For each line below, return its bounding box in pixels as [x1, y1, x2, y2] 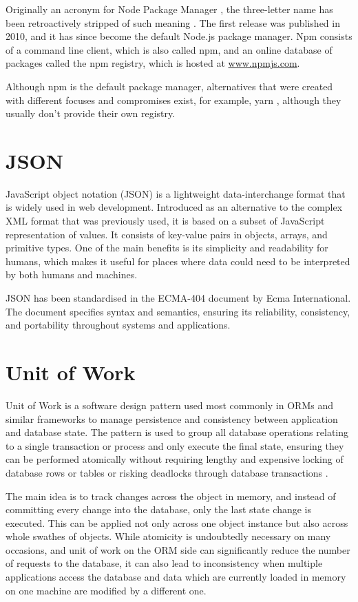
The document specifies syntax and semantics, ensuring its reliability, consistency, [6, 304, 350, 318]
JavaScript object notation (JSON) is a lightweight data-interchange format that [6, 186, 346, 200]
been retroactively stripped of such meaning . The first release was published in [6, 15, 340, 30]
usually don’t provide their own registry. [6, 106, 176, 121]
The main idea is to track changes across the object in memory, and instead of [6, 488, 336, 503]
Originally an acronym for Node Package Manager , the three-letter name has [6, 2, 333, 16]
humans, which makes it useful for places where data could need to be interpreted [6, 253, 350, 268]
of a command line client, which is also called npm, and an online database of [6, 42, 333, 56]
